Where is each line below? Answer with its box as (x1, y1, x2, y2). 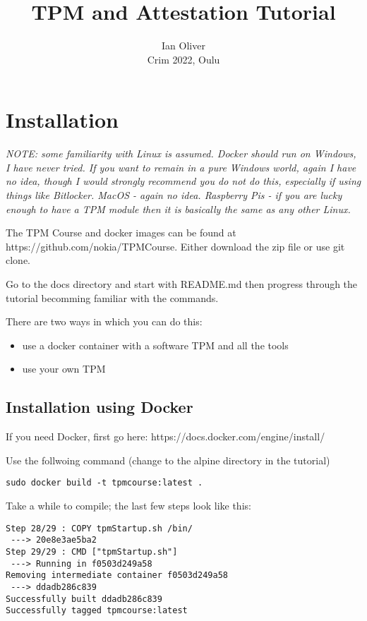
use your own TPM (22, 361, 106, 376)
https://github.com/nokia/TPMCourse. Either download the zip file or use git (6, 239, 345, 253)
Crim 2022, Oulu (147, 52, 220, 66)
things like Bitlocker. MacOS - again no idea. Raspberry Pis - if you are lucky (6, 188, 342, 203)
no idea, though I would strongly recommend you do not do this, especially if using (6, 174, 361, 188)
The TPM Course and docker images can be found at (6, 225, 236, 240)
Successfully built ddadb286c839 (6, 593, 162, 604)
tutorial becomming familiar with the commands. (6, 290, 219, 305)
